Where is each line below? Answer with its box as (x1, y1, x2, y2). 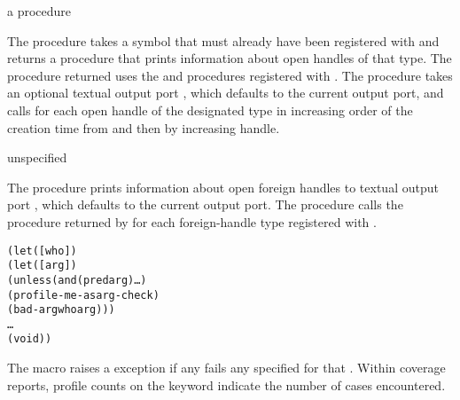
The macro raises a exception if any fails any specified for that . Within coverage (7, 358, 446, 377)
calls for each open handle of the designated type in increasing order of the (7, 100, 413, 119)
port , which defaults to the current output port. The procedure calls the (7, 195, 403, 214)
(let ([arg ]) (7, 259, 77, 272)
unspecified (7, 148, 67, 167)
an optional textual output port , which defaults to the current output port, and (7, 83, 444, 102)
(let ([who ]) (7, 244, 77, 257)
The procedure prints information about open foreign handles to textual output (7, 177, 439, 196)
